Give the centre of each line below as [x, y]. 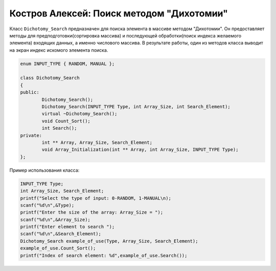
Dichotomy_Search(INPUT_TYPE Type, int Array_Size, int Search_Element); [136, 107]
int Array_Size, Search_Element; [62, 191]
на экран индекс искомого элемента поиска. [59, 50]
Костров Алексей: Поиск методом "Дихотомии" [119, 13]
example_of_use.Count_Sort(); [58, 248]
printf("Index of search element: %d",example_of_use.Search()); [104, 255]
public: [30, 92]
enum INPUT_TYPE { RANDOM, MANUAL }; [67, 64]
